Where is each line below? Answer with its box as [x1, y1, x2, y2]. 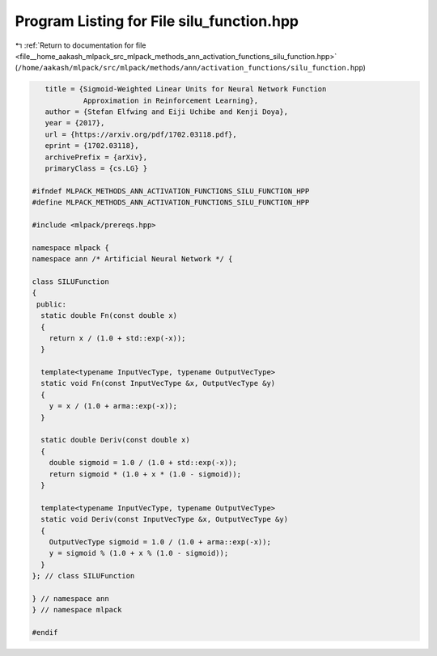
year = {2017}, [45, 118, 105, 128]
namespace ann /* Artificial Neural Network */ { [32, 255, 233, 264]
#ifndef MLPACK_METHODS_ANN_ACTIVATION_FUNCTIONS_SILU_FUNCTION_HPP [32, 186, 310, 196]
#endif [32, 628, 58, 637]
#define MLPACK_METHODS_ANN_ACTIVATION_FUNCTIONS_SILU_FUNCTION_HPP [32, 198, 310, 207]
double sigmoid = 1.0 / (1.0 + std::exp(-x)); [49, 458, 238, 468]
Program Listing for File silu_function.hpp [15, 12, 299, 30]
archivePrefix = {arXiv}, [45, 152, 148, 162]
